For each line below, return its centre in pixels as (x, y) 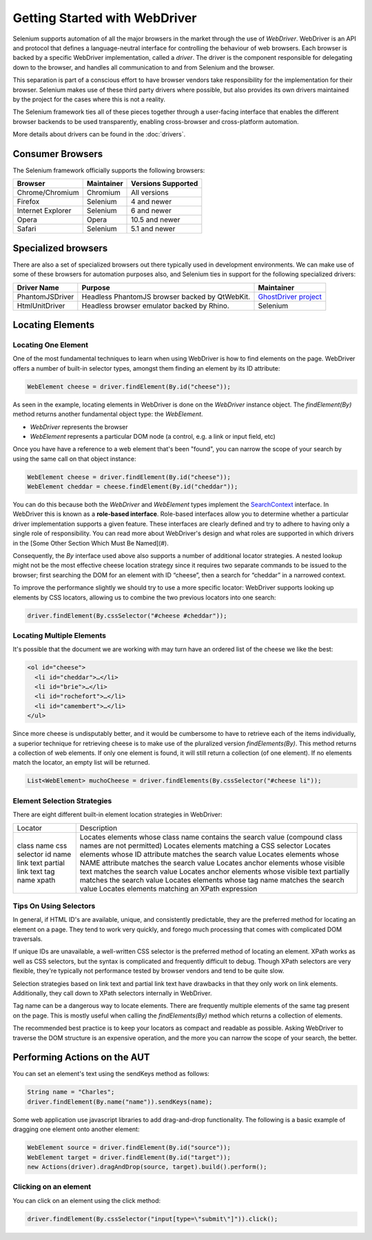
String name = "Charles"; (71, 1092)
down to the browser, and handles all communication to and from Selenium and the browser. (144, 67)
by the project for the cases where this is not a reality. (89, 99)
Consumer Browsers (58, 154)
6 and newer (152, 211)
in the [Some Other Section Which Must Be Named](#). (91, 543)
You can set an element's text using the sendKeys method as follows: (111, 1074)
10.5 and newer (156, 220)
